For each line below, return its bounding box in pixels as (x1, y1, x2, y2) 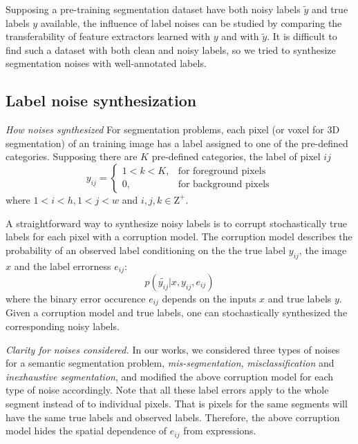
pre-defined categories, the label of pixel (151, 149, 321, 164)
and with (221, 29, 259, 44)
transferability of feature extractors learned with (6, 29, 210, 44)
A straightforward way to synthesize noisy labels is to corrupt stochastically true (6, 215, 347, 230)
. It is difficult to (267, 29, 337, 44)
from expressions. (183, 423, 256, 438)
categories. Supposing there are (6, 149, 138, 164)
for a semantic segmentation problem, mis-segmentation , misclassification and (6, 356, 335, 370)
